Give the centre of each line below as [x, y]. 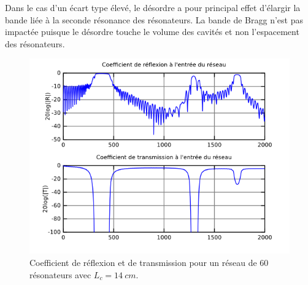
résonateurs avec [60, 274]
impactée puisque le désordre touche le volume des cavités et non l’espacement [152, 32]
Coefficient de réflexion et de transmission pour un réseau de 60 [149, 262]
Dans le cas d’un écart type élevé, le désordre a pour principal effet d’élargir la [153, 7]
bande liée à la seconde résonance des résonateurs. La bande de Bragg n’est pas [154, 19]
